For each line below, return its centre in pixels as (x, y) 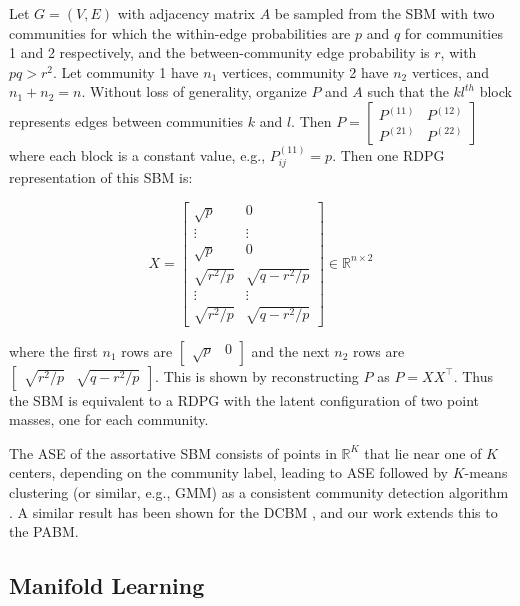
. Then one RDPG (388, 154)
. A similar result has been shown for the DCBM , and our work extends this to (253, 511)
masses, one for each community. (109, 419)
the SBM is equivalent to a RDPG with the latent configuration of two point (244, 399)
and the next (290, 350)
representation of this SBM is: (101, 177)
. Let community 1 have (125, 71)
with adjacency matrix (186, 13)
